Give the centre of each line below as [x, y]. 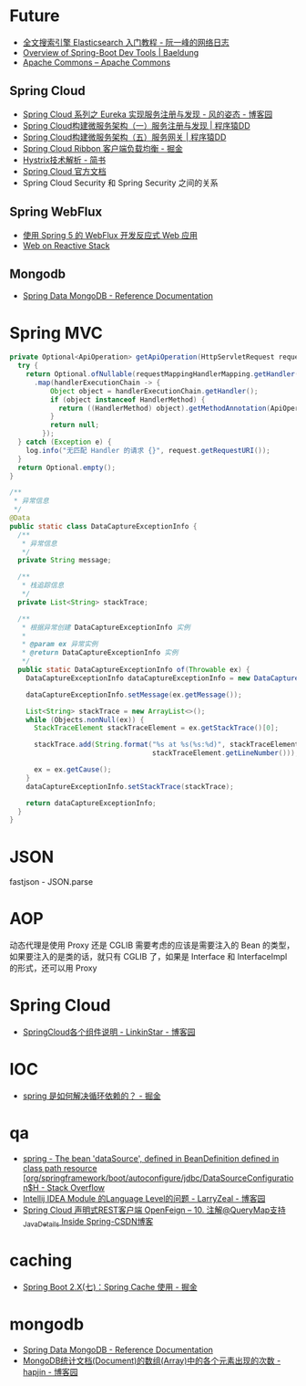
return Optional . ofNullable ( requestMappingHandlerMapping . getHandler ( [163, 374]
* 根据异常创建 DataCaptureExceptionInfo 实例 [106, 627]
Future [35, 16]
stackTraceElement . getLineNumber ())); [225, 753]
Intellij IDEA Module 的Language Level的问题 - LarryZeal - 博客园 [144, 1198]
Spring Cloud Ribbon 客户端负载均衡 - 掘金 [103, 148]
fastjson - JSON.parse [51, 882]
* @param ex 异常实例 [60, 645]
